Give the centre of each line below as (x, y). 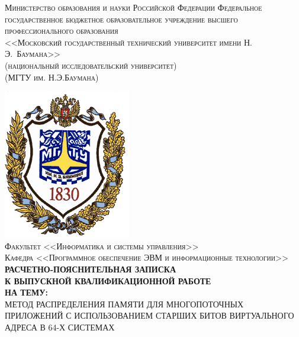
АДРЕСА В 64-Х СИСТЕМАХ (60, 327)
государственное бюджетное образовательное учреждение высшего (121, 19)
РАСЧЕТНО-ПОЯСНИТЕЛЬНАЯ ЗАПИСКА (91, 269)
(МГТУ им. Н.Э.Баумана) (52, 77)
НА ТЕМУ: (26, 292)
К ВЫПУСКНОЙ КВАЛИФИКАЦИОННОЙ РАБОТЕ (108, 280)
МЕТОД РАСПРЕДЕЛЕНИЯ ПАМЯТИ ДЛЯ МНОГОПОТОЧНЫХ (124, 304)
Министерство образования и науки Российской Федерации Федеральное (134, 7)
